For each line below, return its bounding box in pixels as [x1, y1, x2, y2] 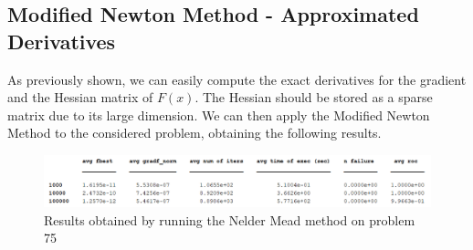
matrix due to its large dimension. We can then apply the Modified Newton [7, 105, 430, 124]
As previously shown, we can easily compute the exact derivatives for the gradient [7, 69, 467, 89]
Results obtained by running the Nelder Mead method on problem [44, 210, 415, 229]
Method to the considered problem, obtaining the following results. [7, 123, 382, 142]
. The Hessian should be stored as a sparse [194, 88, 433, 107]
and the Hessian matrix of [7, 88, 153, 107]
